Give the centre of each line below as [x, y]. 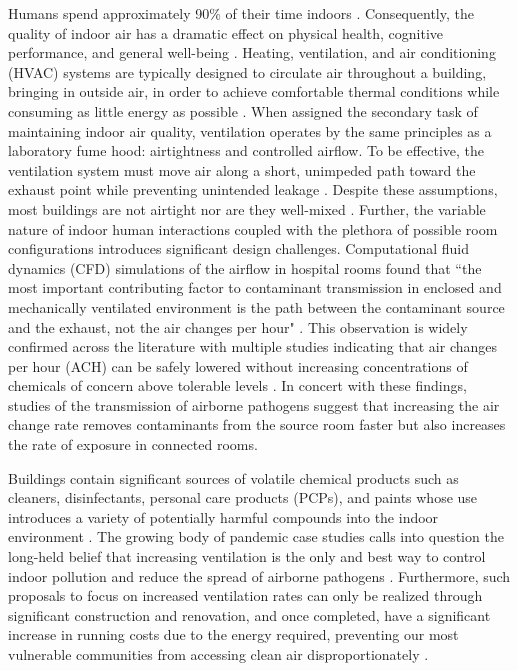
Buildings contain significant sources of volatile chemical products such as [233, 477]
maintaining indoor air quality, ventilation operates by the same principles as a [250, 130]
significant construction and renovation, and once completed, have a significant [249, 614]
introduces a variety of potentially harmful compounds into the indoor [223, 516]
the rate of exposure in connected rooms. [133, 444]
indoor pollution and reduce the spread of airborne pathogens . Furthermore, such [259, 575]
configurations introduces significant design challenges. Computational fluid [238, 248]
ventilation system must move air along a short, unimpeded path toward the [242, 169]
